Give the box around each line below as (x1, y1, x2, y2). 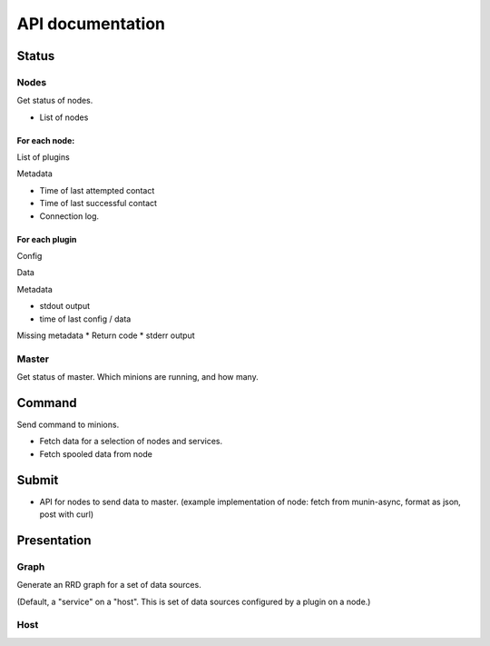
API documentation (16, 14, 166, 34)
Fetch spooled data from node (39, 448, 153, 459)
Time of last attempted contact (39, 184, 155, 195)
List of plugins (16, 152, 70, 163)
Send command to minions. (16, 419, 120, 431)
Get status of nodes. (16, 95, 93, 106)
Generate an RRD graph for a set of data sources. (16, 580, 201, 591)
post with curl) (39, 509, 94, 520)
